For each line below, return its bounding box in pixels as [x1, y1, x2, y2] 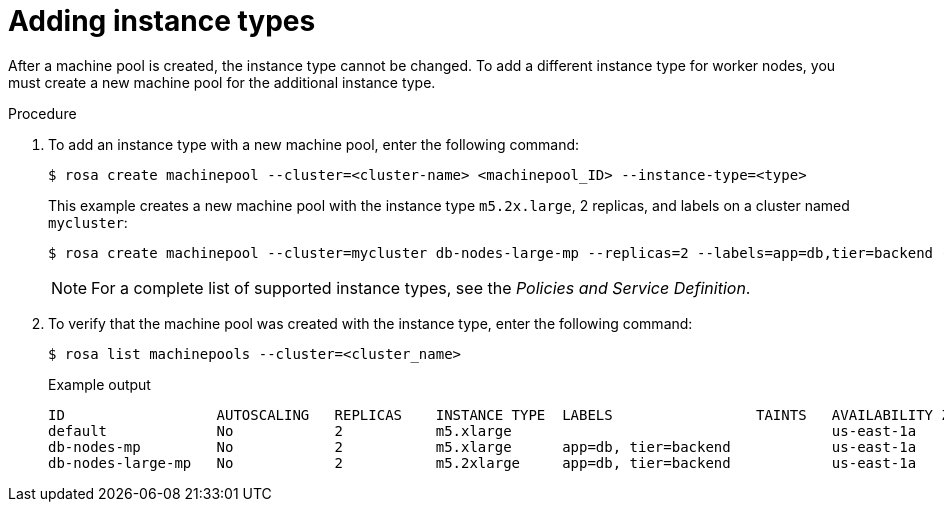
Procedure [8, 104, 77, 122]
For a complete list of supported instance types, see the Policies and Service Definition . [91, 277, 751, 298]
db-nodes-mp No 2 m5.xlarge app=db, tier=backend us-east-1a [48, 438, 917, 455]
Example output [48, 375, 151, 393]
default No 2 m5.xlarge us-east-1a [48, 422, 917, 439]
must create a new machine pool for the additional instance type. [8, 73, 436, 91]
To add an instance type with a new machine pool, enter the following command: [48, 135, 580, 153]
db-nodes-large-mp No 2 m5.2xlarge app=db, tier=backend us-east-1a [48, 454, 917, 471]
